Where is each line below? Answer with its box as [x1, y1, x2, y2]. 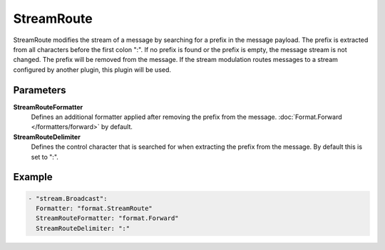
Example [13, 171, 53, 183]
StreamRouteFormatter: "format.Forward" [36, 214, 179, 222]
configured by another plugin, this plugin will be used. [13, 65, 171, 74]
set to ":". [31, 152, 58, 161]
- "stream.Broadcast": [28, 194, 108, 202]
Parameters [13, 84, 66, 96]
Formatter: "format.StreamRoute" [36, 204, 153, 212]
